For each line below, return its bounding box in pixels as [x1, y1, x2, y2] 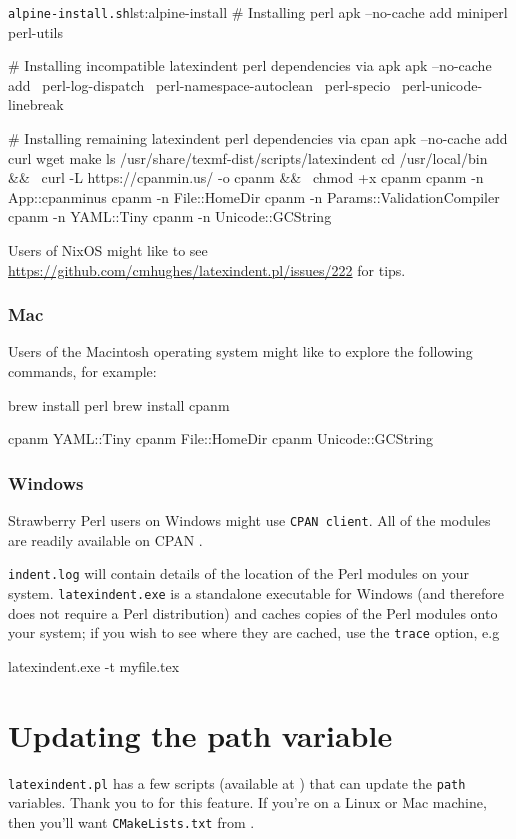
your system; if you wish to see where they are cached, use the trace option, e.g [8, 622, 500, 643]
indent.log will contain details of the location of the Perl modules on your [8, 563, 469, 584]
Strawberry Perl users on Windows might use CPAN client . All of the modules [8, 510, 491, 530]
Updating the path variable [8, 714, 393, 755]
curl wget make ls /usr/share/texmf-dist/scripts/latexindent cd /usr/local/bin [8, 147, 488, 168]
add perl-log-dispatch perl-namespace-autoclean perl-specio [8, 74, 391, 95]
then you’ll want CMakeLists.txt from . [8, 811, 255, 832]
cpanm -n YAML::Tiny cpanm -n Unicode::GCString [8, 206, 332, 227]
